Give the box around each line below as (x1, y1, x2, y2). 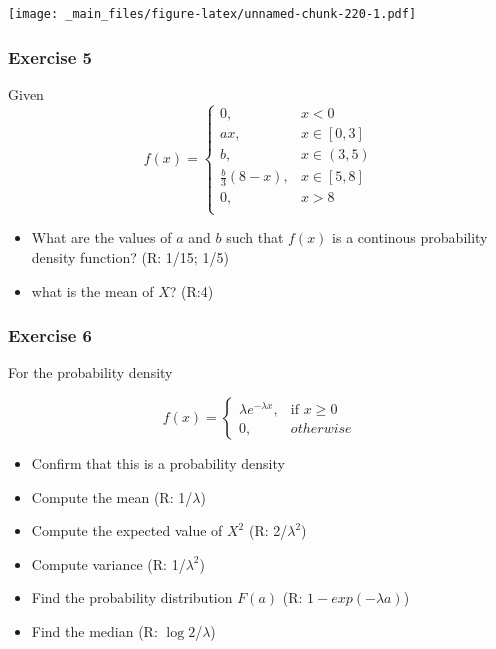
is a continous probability (332, 227, 488, 248)
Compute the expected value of (31, 520, 223, 541)
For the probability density (8, 362, 173, 383)
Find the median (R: (31, 621, 158, 642)
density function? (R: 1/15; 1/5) (31, 247, 229, 268)
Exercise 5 (8, 44, 92, 69)
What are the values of (31, 227, 172, 248)
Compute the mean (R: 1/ (31, 486, 193, 507)
